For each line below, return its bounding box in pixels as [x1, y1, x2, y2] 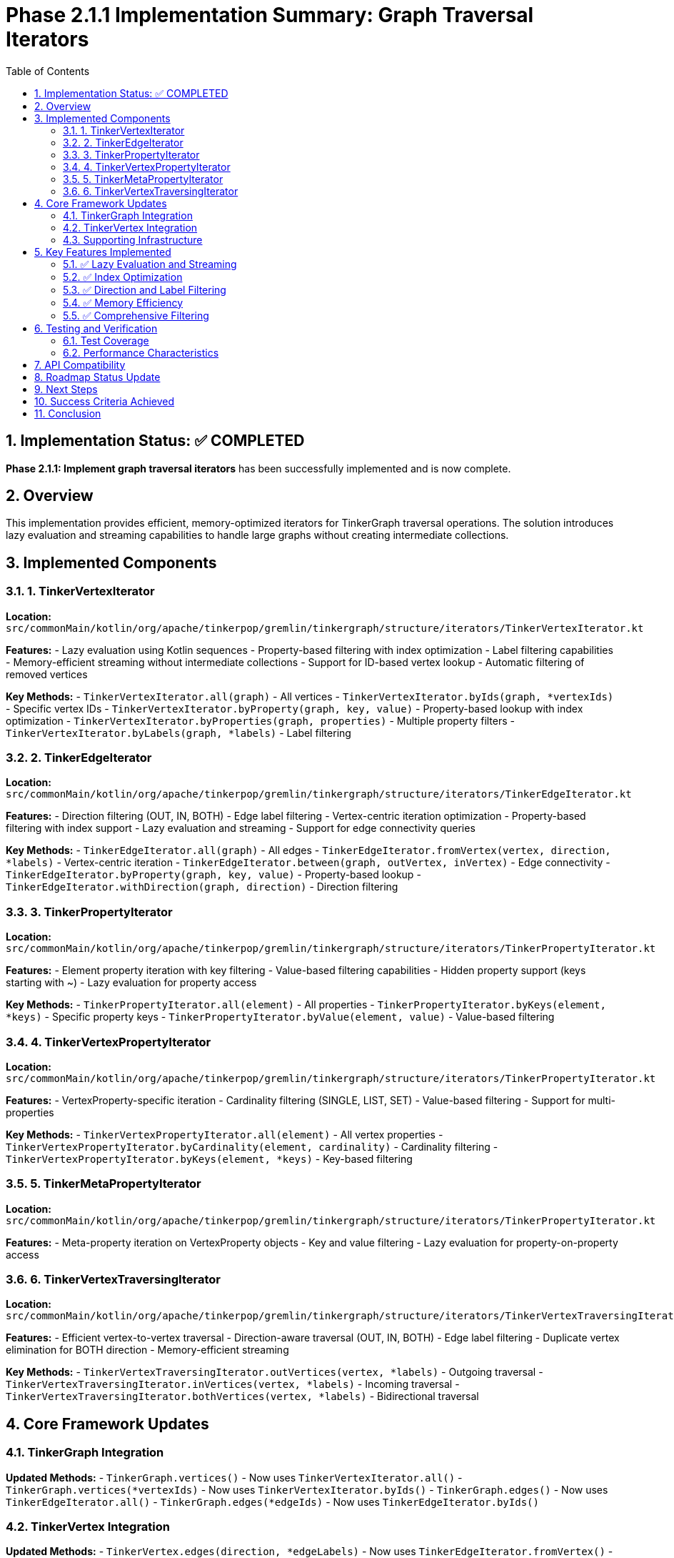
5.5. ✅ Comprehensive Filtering [63, 309, 209, 322]
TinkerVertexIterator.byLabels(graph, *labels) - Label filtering [6, 726, 351, 739]
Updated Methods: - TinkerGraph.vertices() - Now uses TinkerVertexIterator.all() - [6, 1471, 463, 1484]
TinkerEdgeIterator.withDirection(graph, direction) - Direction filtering [6, 880, 398, 893]
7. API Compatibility [34, 358, 126, 371]
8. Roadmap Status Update [34, 370, 161, 383]
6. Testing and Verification [34, 322, 158, 334]
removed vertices [6, 668, 88, 680]
